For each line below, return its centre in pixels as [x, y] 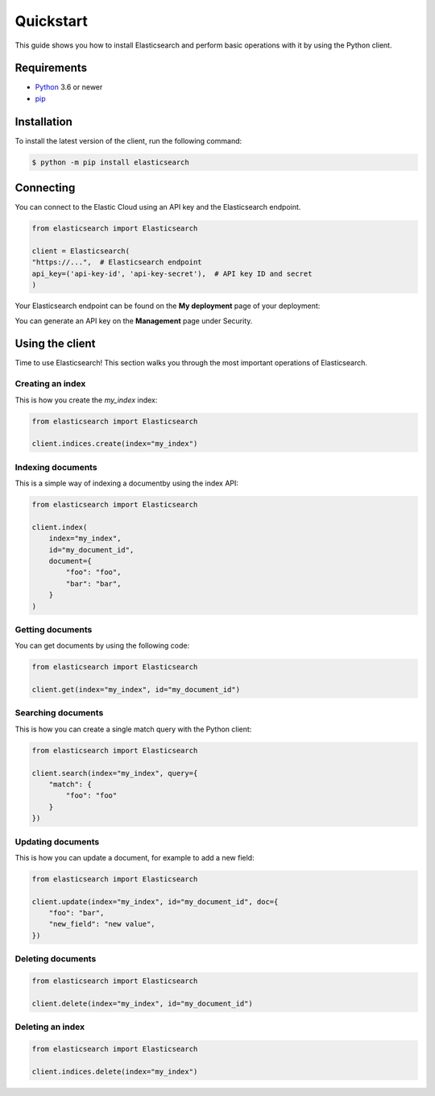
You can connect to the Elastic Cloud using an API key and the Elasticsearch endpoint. [158, 207]
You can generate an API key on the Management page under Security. [134, 321]
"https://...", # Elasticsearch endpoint [117, 263]
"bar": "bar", [93, 583]
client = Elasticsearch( [81, 251]
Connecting [45, 188]
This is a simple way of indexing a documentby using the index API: [127, 483]
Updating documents [57, 841]
